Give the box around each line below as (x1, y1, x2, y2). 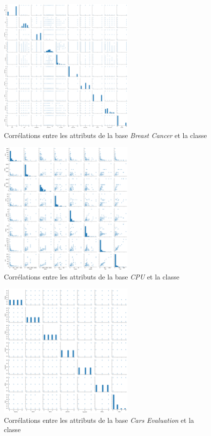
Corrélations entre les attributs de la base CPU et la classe (4, 272, 179, 282)
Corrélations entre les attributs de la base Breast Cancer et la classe (4, 130, 207, 140)
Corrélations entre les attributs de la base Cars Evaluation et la (4, 415, 194, 425)
